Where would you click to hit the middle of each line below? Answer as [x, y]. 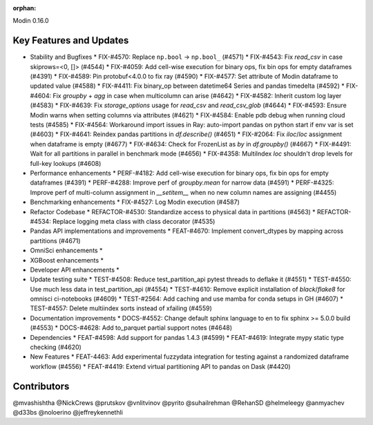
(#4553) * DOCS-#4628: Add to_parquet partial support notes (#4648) [131, 328]
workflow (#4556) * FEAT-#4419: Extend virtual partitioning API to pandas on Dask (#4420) [160, 366]
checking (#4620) [56, 347]
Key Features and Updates [71, 40]
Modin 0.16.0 [31, 21]
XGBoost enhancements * [67, 260]
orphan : [25, 8]
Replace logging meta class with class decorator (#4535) [134, 221]
